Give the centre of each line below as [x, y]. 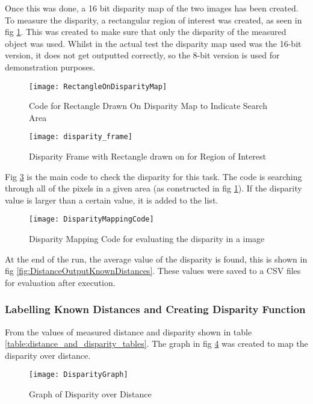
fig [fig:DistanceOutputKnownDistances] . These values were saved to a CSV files [153, 271]
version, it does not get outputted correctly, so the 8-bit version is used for [142, 55]
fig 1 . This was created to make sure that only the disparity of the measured [146, 32]
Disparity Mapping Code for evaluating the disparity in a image [147, 239]
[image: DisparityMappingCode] [91, 219]
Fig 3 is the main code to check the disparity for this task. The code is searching [153, 176]
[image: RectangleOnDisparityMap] [98, 86]
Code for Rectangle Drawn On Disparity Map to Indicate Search [148, 106]
